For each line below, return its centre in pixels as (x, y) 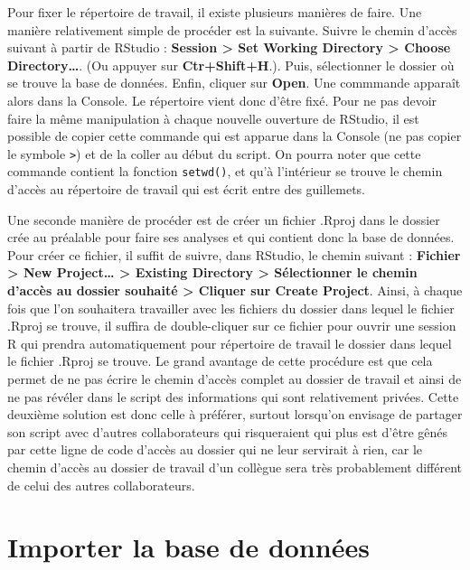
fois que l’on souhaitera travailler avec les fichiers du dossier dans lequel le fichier (231, 308)
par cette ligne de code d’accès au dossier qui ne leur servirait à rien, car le (215, 449)
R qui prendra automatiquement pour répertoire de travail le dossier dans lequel (230, 343)
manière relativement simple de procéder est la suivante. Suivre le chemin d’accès (232, 29)
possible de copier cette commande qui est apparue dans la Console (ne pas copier (235, 136)
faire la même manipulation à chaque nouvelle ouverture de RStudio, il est (213, 118)
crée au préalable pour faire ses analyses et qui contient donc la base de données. (231, 237)
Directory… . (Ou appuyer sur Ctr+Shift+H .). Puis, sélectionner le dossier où (231, 65)
